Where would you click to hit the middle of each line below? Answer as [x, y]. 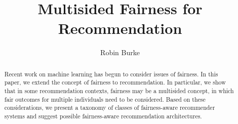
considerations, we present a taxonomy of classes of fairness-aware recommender [110, 108]
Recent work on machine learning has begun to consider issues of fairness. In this [111, 74]
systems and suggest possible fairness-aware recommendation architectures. [103, 116]
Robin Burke [120, 52]
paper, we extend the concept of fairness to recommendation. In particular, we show [115, 82]
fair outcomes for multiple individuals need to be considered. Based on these [105, 99]
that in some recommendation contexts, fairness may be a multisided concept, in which [119, 91]
